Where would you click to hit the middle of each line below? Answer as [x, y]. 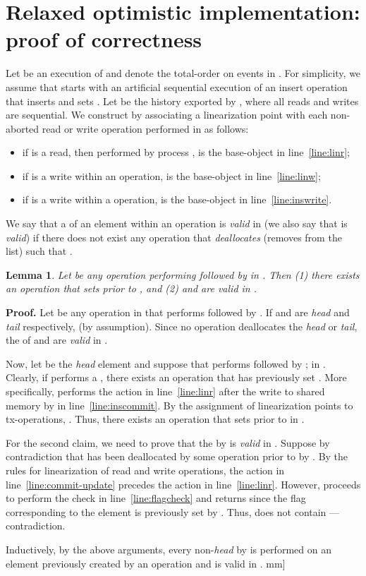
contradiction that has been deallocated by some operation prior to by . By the [177, 456]
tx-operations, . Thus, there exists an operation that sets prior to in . [155, 419]
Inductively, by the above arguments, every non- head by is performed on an [169, 549]
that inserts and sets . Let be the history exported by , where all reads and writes [182, 101]
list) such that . [39, 251]
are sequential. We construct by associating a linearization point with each [167, 115]
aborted [23, 128]
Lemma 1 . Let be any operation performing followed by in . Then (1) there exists [183, 274]
